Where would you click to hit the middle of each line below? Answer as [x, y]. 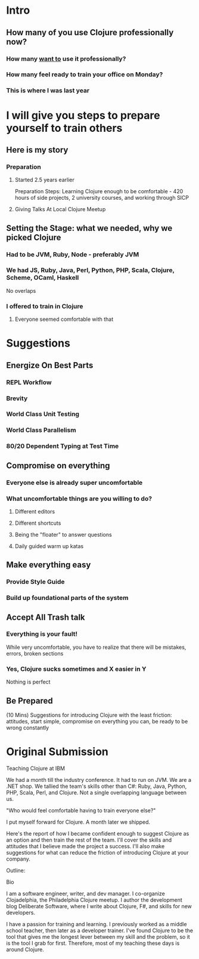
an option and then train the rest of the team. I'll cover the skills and [89, 840]
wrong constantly [28, 728]
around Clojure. [25, 949]
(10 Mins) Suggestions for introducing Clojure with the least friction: [89, 715]
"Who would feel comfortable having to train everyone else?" [81, 810]
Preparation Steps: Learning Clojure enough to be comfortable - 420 [99, 191]
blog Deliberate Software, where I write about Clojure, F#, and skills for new [99, 906]
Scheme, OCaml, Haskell [43, 278]
